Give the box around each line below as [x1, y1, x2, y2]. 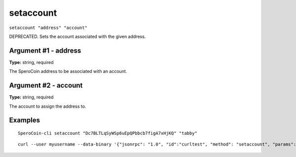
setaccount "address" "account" [9, 25, 87, 31]
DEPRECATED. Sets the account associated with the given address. [9, 33, 146, 39]
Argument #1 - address [9, 46, 81, 55]
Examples [9, 116, 40, 125]
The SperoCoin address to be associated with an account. [9, 68, 127, 74]
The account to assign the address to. [9, 103, 86, 109]
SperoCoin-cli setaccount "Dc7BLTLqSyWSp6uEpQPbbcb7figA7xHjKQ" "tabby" [18, 130, 197, 136]
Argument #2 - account [9, 81, 83, 90]
